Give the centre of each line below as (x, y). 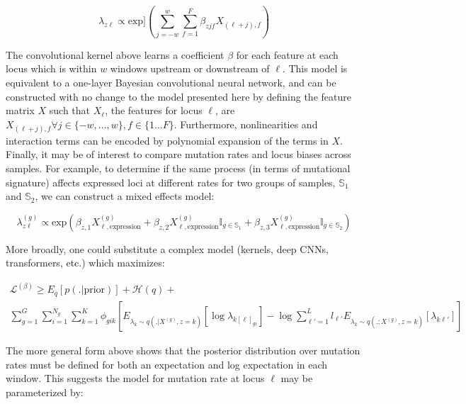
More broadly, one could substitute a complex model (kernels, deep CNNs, (167, 248)
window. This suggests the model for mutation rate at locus (135, 378)
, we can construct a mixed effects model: (125, 196)
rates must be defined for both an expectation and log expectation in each (167, 364)
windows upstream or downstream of (190, 68)
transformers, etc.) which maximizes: (85, 263)
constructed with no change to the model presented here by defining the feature (178, 96)
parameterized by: (45, 392)
